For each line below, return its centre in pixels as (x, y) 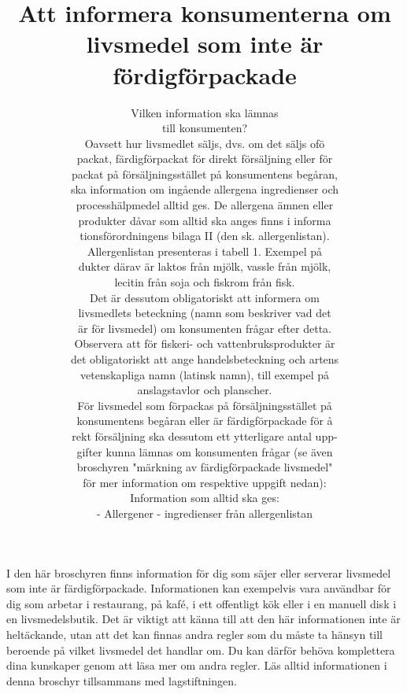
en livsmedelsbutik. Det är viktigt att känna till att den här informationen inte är (203, 619)
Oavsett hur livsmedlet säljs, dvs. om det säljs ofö (205, 143)
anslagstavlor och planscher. (205, 390)
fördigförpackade (205, 74)
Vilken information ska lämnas (205, 112)
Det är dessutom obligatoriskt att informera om (205, 297)
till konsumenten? (205, 128)
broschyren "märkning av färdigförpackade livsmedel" (205, 467)
